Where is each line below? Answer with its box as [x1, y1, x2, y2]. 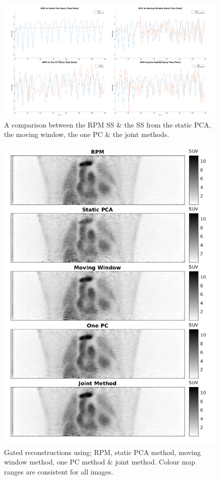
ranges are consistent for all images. [4, 466, 113, 476]
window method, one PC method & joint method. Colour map [4, 456, 195, 467]
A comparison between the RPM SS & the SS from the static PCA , [4, 119, 211, 129]
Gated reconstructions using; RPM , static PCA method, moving [4, 446, 201, 457]
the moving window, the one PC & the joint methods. [4, 129, 169, 139]
